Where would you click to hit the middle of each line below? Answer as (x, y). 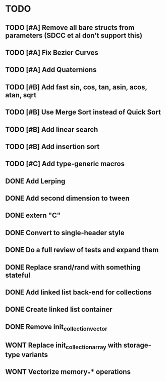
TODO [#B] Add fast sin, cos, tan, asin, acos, (76, 87)
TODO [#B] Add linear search (52, 129)
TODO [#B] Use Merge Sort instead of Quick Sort (83, 112)
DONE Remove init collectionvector (56, 327)
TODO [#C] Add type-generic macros (65, 164)
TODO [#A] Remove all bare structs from (70, 28)
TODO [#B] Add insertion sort (52, 147)
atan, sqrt (21, 95)
